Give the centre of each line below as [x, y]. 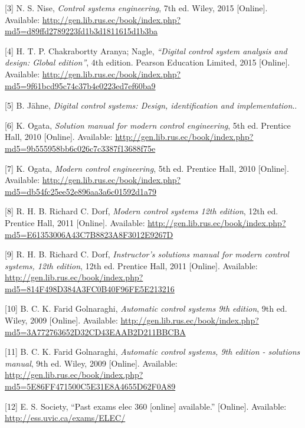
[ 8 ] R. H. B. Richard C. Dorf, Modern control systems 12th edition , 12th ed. [142, 211]
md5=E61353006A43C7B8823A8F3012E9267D [89, 234]
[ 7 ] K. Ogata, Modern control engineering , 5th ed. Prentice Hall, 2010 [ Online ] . [147, 168]
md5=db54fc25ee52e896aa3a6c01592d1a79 [81, 191]
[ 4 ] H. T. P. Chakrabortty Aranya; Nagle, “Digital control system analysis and [146, 50]
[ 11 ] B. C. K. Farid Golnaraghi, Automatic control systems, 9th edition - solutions [152, 352]
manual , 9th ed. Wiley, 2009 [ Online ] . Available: [91, 363]
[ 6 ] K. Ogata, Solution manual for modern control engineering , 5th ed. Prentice [148, 125]
